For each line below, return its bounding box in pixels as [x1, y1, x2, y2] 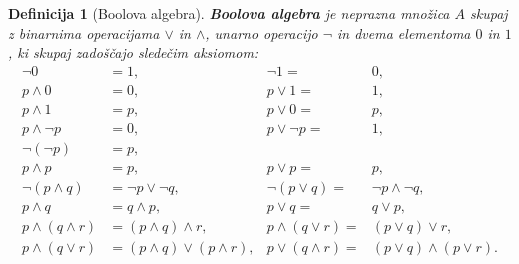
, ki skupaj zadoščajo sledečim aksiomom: [8, 42, 259, 63]
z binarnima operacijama [8, 22, 160, 43]
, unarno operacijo [205, 22, 318, 43]
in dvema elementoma [337, 22, 471, 43]
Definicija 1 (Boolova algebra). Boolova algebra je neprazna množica [8, 3, 450, 23]
